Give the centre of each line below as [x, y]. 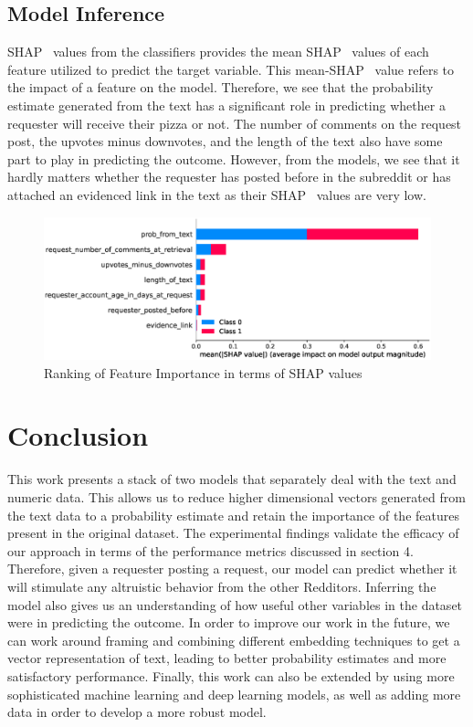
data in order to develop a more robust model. [137, 712]
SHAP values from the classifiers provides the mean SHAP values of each [218, 52]
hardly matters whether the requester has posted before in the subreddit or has [229, 177]
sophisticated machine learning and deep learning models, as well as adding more [234, 694]
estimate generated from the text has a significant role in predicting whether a [226, 105]
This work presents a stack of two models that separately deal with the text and [232, 479]
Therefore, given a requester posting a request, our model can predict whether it [232, 569]
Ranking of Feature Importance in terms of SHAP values [203, 372]
